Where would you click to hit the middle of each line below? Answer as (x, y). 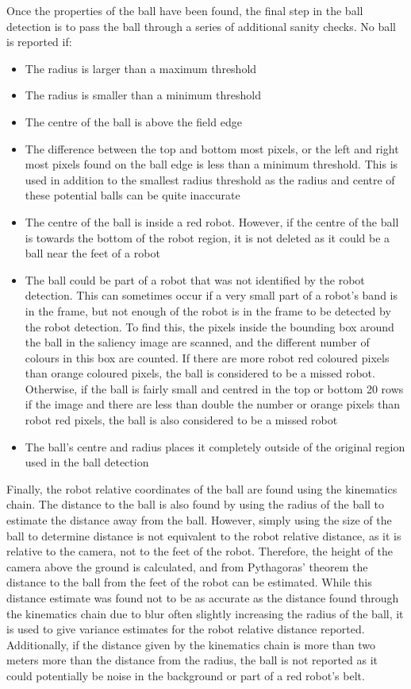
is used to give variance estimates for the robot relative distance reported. (186, 629)
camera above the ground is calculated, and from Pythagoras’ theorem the (187, 566)
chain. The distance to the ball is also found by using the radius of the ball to (196, 504)
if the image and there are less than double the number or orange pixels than (212, 404)
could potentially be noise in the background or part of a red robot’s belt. (186, 675)
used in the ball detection (87, 462)
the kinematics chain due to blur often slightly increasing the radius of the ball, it (205, 613)
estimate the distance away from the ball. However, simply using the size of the (199, 520)
